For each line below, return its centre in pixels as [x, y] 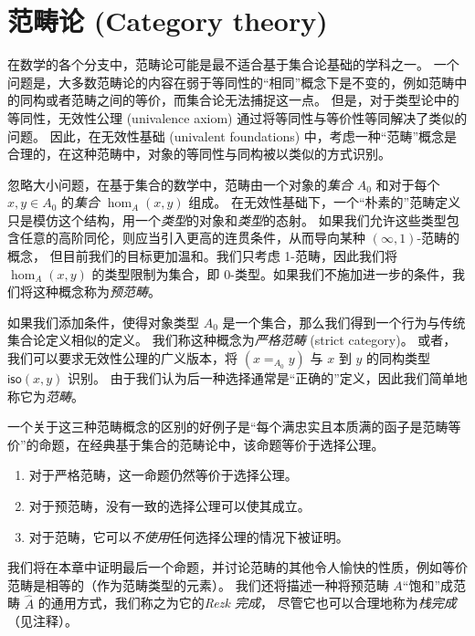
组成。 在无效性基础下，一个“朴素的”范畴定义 [325, 202]
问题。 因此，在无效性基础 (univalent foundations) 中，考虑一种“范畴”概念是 [232, 136]
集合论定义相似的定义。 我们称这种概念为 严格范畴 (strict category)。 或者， [232, 340]
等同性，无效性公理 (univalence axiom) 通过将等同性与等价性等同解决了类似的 [237, 117]
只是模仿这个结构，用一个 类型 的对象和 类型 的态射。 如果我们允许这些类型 [227, 219]
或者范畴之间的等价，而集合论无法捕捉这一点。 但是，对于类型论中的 [252, 100]
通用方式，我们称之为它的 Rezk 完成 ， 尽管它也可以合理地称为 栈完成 [253, 603]
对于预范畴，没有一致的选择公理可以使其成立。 [169, 506]
